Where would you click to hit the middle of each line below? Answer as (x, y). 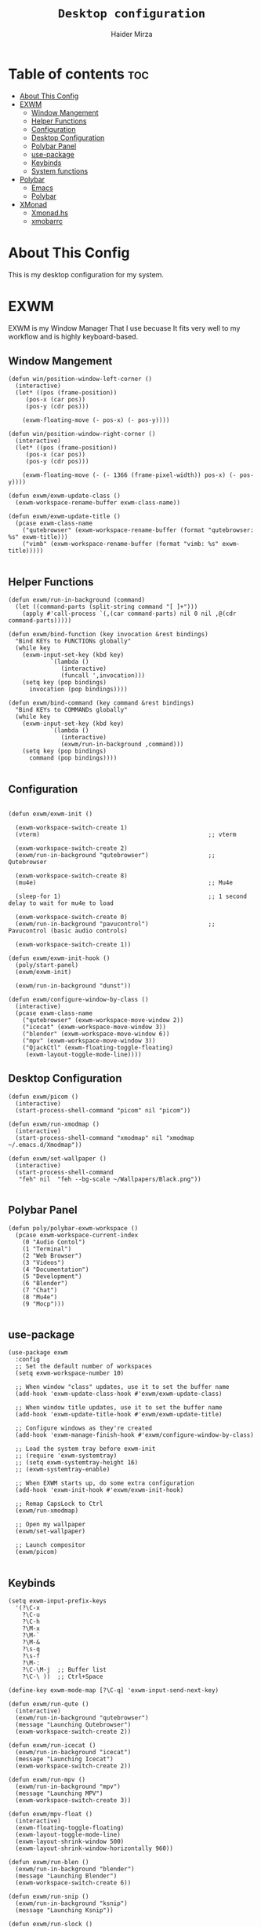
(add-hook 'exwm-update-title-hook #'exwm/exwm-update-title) (119, 1415)
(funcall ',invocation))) (103, 676)
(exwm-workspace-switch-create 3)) (73, 1801)
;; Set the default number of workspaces (84, 1366)
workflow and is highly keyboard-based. (73, 336)
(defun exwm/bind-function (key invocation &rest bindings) (109, 635)
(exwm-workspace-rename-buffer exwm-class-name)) (98, 503)
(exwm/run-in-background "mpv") (68, 1787)
